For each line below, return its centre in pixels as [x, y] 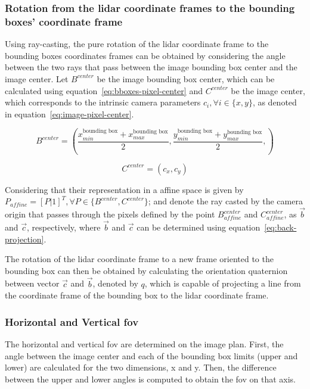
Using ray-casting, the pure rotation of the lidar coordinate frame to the [137, 44]
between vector [32, 283]
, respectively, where [64, 227]
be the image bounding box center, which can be [186, 78]
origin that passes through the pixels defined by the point [110, 214]
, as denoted [275, 102]
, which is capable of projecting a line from [223, 283]
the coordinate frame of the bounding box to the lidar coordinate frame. [137, 295]
